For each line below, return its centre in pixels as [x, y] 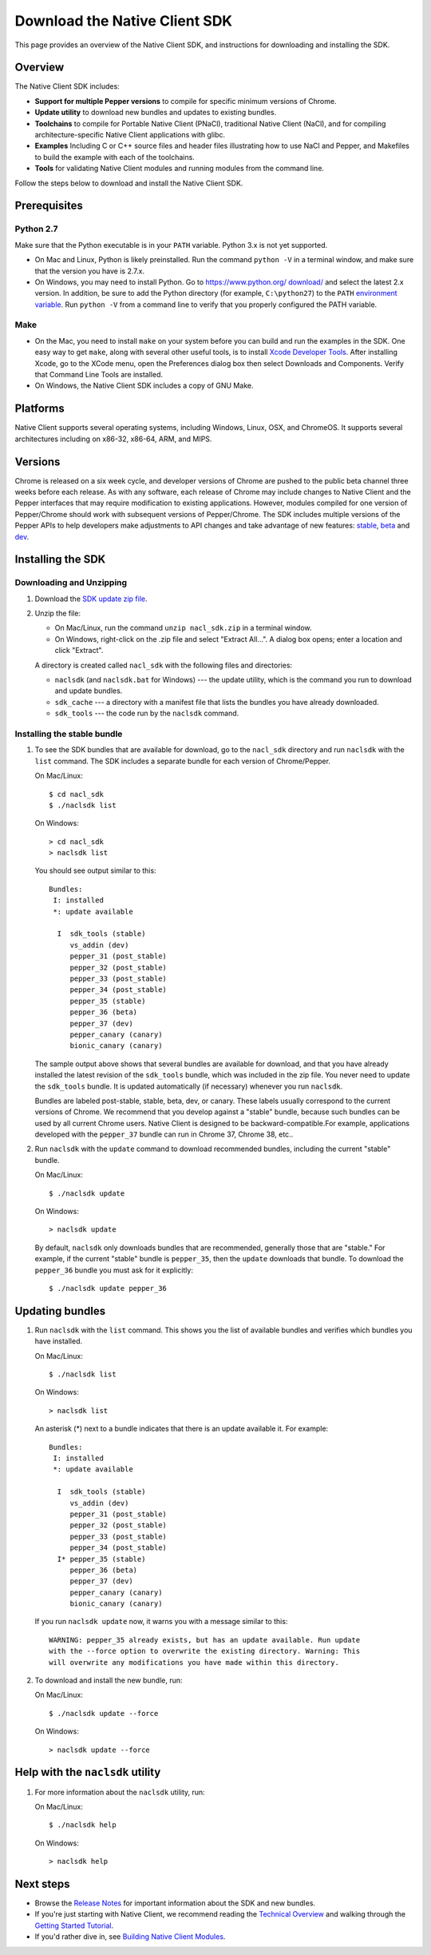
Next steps [42, 1883]
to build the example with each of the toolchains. [115, 157]
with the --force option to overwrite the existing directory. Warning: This [205, 1651]
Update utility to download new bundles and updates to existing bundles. [156, 113]
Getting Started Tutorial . [74, 1925]
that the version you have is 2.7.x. [90, 271]
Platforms [40, 409]
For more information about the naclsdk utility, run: [120, 1792]
